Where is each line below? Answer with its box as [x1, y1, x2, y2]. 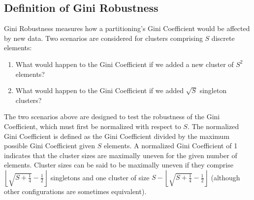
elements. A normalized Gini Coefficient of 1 [103, 140, 238, 151]
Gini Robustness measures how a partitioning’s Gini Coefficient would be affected [4, 23, 250, 33]
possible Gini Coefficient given [4, 140, 95, 151]
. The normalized [187, 121, 239, 131]
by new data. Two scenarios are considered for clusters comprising [4, 33, 203, 43]
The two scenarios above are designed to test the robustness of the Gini [4, 111, 220, 122]
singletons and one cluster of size [50, 172, 150, 182]
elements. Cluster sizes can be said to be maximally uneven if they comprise [4, 160, 233, 170]
